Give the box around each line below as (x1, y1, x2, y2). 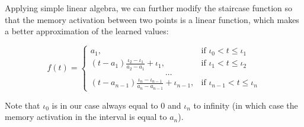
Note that (5, 99, 40, 111)
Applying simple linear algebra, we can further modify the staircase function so (5, 2, 293, 14)
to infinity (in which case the (193, 99, 298, 111)
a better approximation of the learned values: (5, 25, 169, 37)
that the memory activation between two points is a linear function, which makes (5, 13, 299, 25)
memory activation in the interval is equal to (5, 110, 167, 123)
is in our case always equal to (52, 99, 158, 111)
